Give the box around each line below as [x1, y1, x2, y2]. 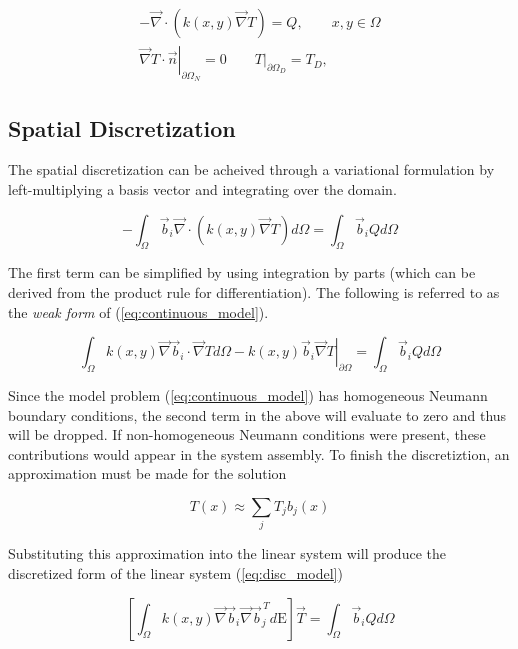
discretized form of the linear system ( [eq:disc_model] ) [8, 562, 343, 583]
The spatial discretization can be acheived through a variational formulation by [8, 159, 495, 180]
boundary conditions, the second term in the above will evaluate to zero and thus [8, 404, 507, 425]
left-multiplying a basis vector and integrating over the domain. [8, 179, 397, 200]
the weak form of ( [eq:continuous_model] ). [8, 301, 269, 322]
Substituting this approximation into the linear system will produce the [8, 543, 446, 564]
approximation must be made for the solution [8, 463, 287, 484]
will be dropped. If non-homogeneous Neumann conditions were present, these [8, 424, 486, 445]
